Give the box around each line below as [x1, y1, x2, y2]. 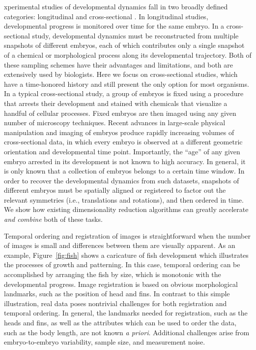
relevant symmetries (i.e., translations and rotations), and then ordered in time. [4, 194, 244, 205]
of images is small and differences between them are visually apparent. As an [4, 240, 235, 250]
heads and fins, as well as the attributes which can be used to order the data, [4, 317, 237, 327]
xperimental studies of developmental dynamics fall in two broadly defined [4, 1, 228, 11]
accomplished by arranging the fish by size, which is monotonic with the [4, 269, 221, 280]
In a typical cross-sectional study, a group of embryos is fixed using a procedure [4, 88, 244, 99]
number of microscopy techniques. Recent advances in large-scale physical [4, 117, 226, 128]
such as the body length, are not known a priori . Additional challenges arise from [4, 327, 250, 337]
